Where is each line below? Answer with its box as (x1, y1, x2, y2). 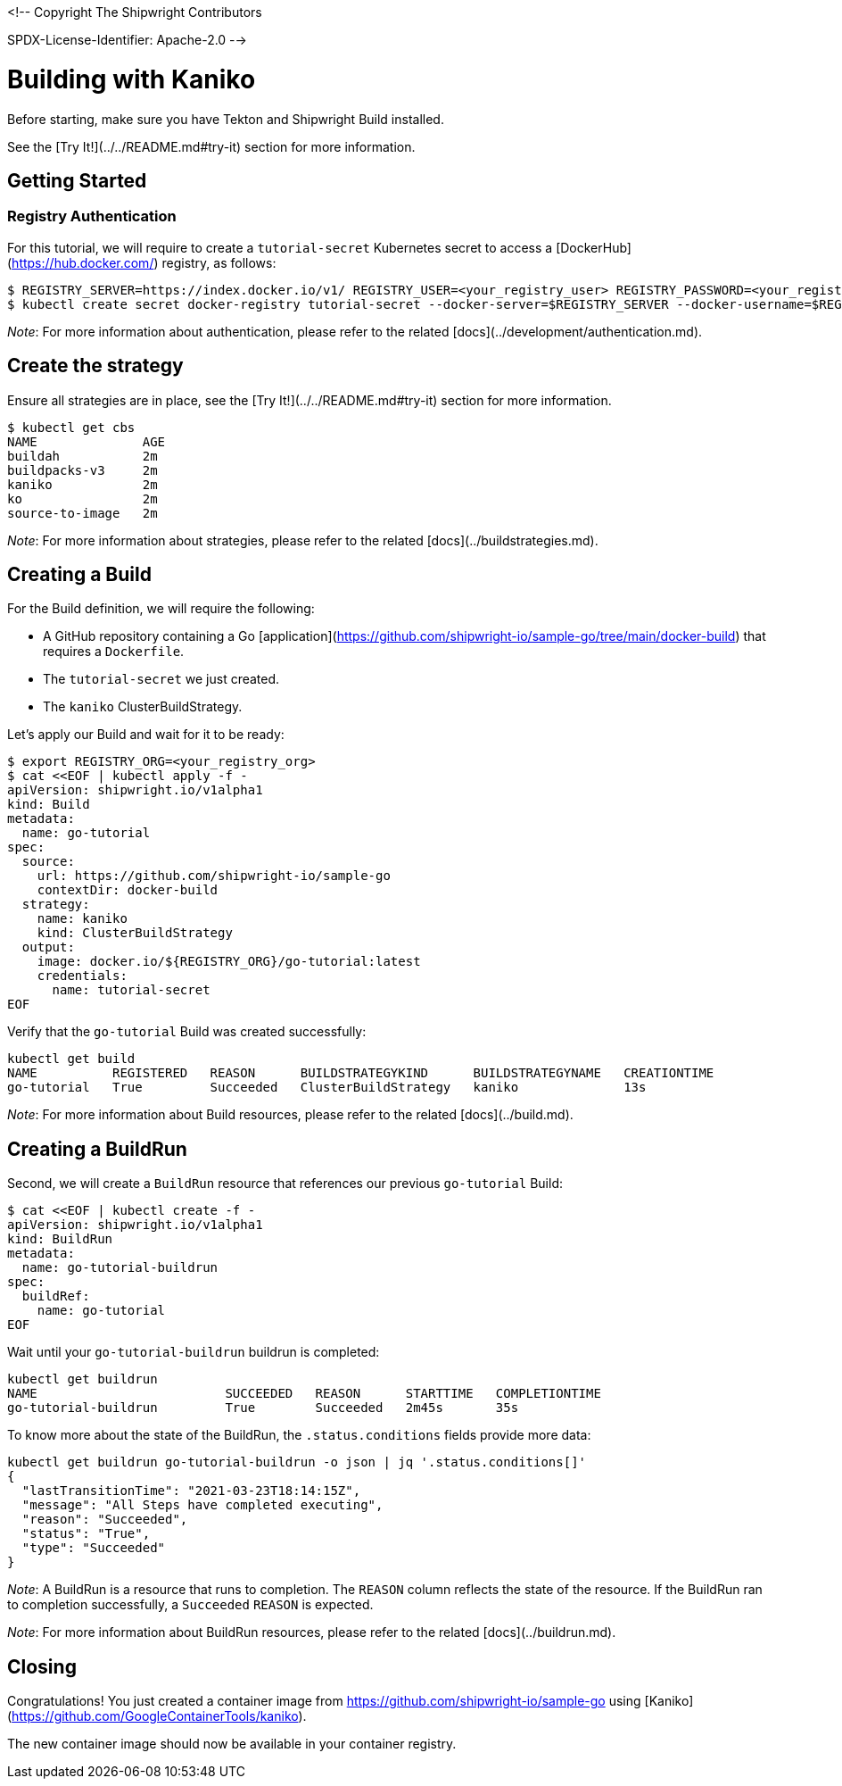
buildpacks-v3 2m (7, 462, 158, 478)
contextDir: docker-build (37, 883, 219, 898)
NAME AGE (7, 434, 166, 449)
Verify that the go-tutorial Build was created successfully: (7, 1024, 367, 1040)
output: (21, 940, 75, 955)
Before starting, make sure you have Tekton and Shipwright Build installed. (7, 111, 444, 127)
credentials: (37, 968, 128, 984)
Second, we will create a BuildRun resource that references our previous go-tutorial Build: (7, 1175, 563, 1192)
